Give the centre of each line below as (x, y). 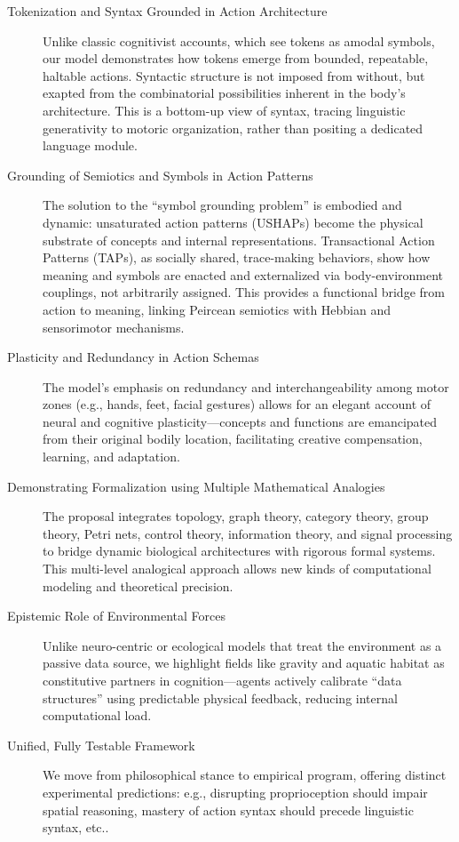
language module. (90, 145)
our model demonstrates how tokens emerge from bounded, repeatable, (236, 58)
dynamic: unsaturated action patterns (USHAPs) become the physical (233, 222)
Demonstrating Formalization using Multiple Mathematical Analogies (196, 486)
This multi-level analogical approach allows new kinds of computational (237, 569)
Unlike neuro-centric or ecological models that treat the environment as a (242, 645)
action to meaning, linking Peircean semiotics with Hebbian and (217, 309)
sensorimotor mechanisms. (114, 327)
